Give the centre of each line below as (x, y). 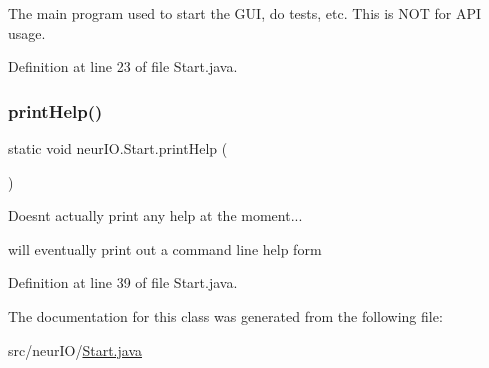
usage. (27, 32)
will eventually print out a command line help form (165, 248)
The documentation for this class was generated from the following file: (225, 315)
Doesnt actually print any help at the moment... (155, 215)
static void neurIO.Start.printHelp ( (118, 148)
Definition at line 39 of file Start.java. (123, 282)
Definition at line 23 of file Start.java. (123, 66)
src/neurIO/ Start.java (75, 349)
